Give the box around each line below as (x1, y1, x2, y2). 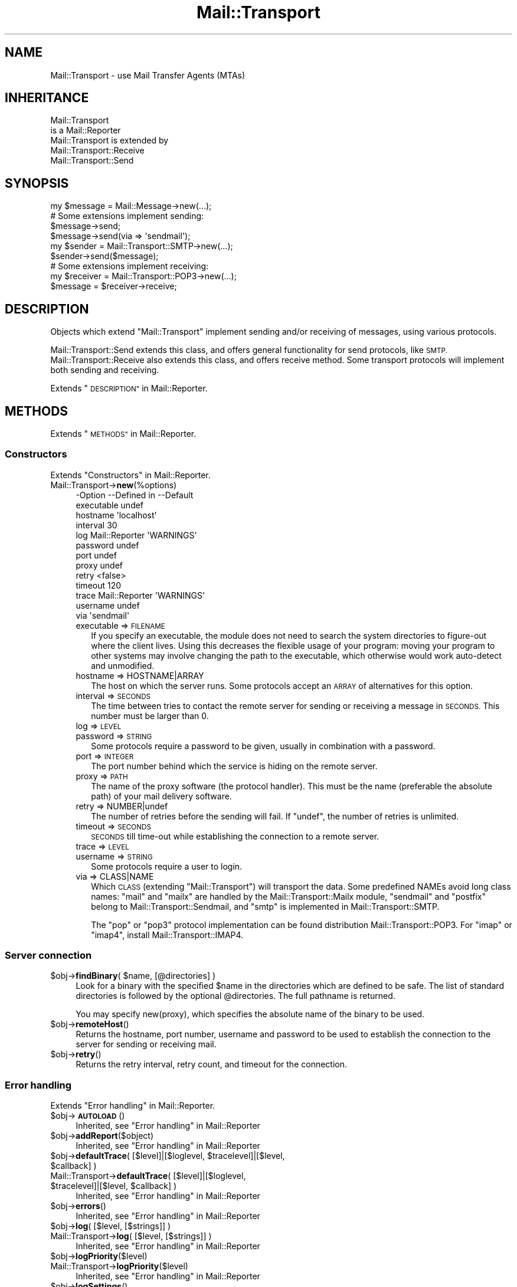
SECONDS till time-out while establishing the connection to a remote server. (91, 831, 379, 841)
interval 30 (76, 520, 117, 530)
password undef (76, 540, 139, 550)
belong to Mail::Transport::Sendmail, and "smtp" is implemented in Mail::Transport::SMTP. (91, 901, 440, 912)
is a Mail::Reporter (50, 125, 121, 136)
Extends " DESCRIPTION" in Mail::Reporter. (50, 383, 208, 394)
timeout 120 (76, 580, 122, 590)
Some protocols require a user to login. (91, 861, 243, 871)
